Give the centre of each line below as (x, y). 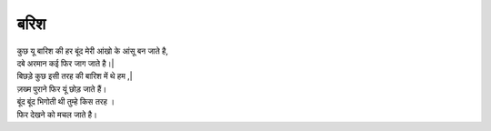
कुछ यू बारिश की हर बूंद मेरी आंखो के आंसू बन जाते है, (92, 51)
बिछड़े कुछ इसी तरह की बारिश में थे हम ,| (75, 76)
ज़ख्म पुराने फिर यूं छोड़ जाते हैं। (62, 89)
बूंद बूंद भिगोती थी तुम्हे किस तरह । (66, 102)
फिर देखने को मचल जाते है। (57, 115)
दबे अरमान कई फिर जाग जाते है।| (65, 63)
